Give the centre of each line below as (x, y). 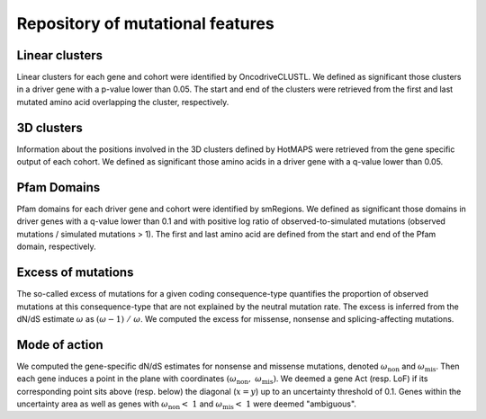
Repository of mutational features (145, 23)
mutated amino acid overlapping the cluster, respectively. (123, 102)
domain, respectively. (56, 246)
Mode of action (60, 345)
